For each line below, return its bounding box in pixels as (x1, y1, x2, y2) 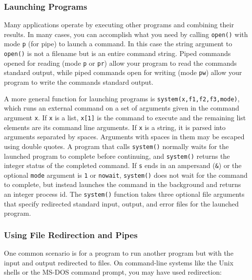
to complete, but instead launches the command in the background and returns (4, 179, 241, 189)
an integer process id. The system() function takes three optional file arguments (4, 189, 245, 199)
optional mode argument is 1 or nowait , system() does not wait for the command (4, 169, 248, 180)
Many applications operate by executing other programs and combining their (4, 19, 234, 30)
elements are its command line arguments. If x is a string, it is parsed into (4, 122, 226, 132)
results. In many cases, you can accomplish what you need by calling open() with (4, 29, 248, 39)
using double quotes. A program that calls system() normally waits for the (4, 141, 229, 151)
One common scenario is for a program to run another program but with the (4, 248, 233, 258)
